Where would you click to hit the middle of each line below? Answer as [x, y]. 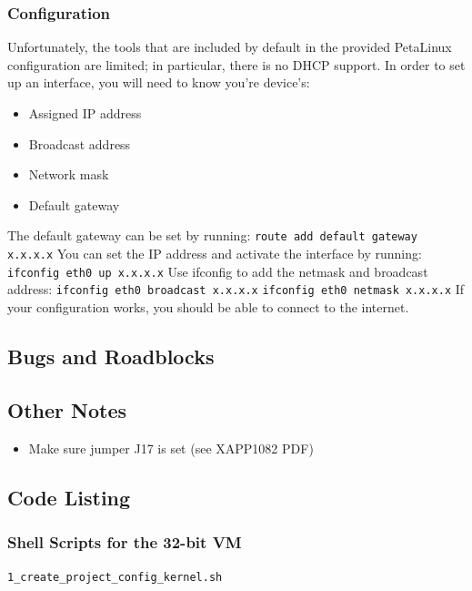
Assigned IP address [85, 113]
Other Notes [67, 409]
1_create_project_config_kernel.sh [115, 578]
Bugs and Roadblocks [111, 356]
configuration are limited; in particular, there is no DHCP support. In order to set [236, 64]
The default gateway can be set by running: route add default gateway [212, 235]
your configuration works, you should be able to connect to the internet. [208, 307]
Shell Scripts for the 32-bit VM [125, 541]
